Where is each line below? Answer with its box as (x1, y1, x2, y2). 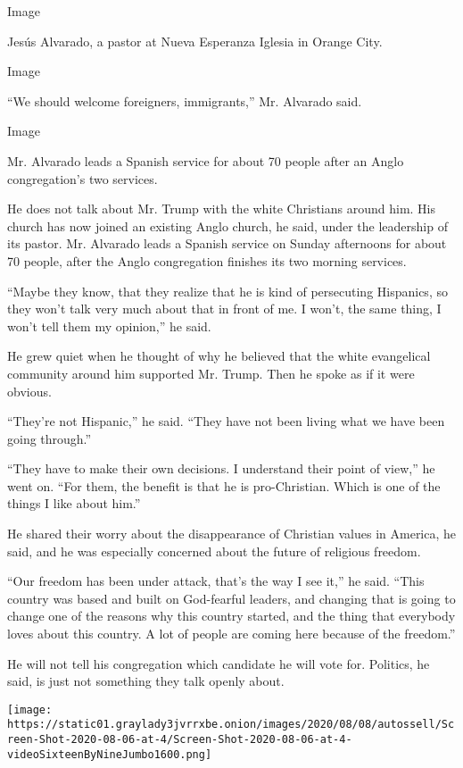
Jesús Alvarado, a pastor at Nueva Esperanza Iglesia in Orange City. (7, 31, 383, 50)
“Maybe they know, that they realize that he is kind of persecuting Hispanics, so (7, 281, 448, 300)
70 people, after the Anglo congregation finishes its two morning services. (7, 251, 407, 270)
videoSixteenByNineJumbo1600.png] (7, 747, 212, 761)
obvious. (7, 381, 52, 400)
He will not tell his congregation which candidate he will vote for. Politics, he (7, 654, 430, 672)
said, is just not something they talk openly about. (7, 672, 285, 690)
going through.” (7, 429, 92, 447)
